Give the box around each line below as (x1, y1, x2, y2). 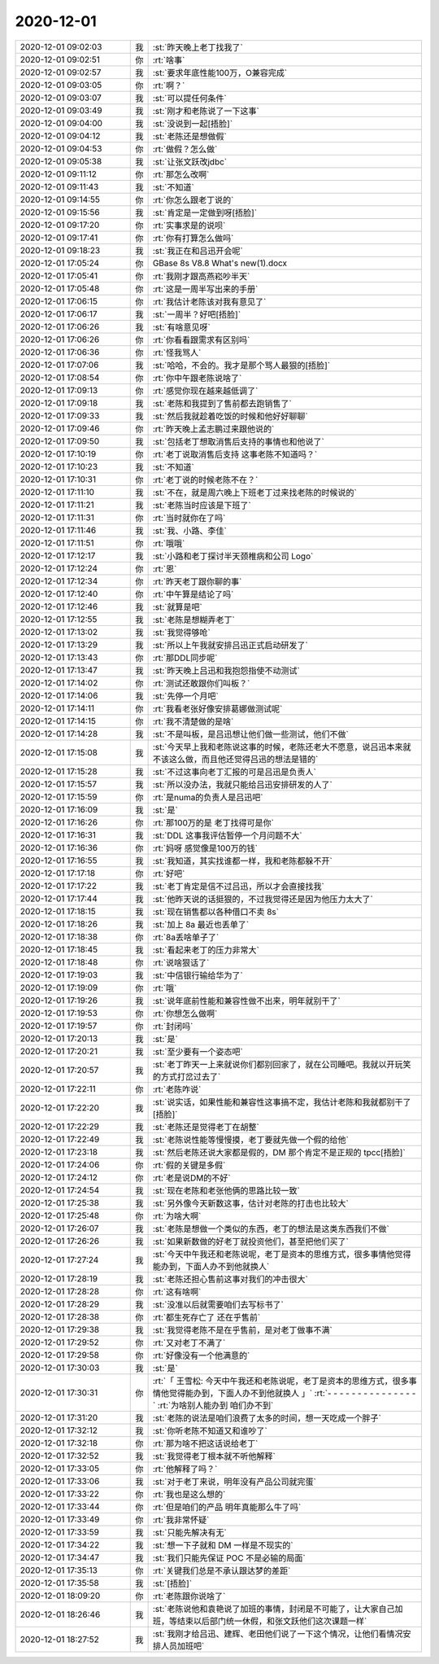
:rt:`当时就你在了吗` (152, 512, 226, 523)
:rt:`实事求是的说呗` (152, 220, 226, 231)
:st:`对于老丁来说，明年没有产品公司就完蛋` (152, 1476, 316, 1487)
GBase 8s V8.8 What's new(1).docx (152, 257, 288, 269)
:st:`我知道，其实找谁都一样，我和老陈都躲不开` (152, 855, 333, 866)
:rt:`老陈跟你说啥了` (152, 1590, 226, 1601)
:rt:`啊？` (152, 80, 185, 91)
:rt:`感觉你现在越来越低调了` (152, 385, 259, 396)
